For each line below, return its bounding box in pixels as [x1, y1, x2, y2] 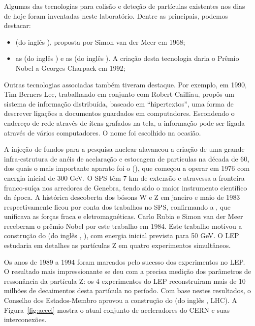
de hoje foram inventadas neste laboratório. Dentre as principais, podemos [4, 10, 228, 21]
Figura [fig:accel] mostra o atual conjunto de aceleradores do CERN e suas [4, 304, 230, 315]
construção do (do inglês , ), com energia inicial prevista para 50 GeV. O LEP [4, 230, 239, 241]
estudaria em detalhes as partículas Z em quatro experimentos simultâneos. [4, 240, 231, 250]
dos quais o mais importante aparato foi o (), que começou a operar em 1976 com [4, 163, 250, 173]
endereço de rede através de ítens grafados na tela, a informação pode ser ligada [4, 117, 245, 128]
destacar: [4, 20, 31, 30]
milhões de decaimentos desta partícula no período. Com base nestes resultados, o [4, 285, 251, 296]
